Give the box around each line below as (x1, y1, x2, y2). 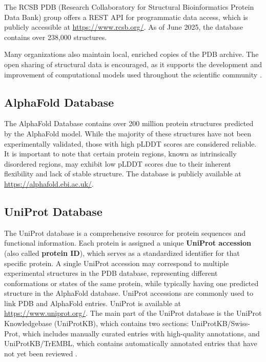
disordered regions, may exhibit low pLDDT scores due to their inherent (4, 158, 231, 169)
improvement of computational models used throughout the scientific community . (4, 69, 262, 79)
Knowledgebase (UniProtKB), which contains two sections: (4, 318, 189, 329)
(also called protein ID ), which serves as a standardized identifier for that (4, 247, 240, 258)
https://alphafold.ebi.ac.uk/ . (4, 178, 94, 189)
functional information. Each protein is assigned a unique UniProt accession (4, 237, 252, 248)
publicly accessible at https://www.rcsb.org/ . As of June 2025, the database (4, 22, 243, 32)
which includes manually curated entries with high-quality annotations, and (23, 328, 260, 338)
